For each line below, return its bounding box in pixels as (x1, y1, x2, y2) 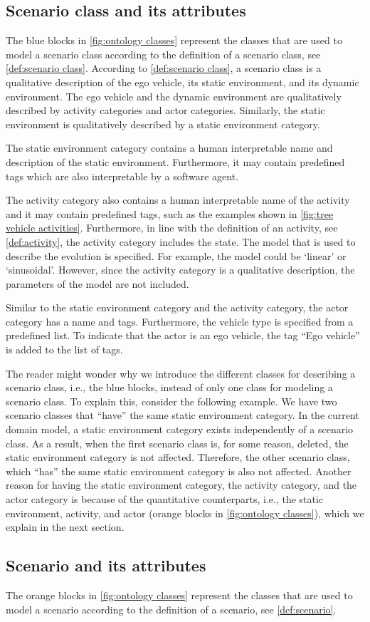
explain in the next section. (6, 519, 125, 534)
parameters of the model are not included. (6, 276, 189, 291)
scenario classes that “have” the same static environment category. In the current (6, 408, 359, 423)
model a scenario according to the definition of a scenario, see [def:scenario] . (6, 601, 337, 616)
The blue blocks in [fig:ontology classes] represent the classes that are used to (6, 33, 342, 48)
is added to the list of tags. (6, 342, 123, 357)
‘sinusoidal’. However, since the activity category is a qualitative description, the (6, 262, 355, 277)
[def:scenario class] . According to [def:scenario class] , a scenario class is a (6, 61, 322, 76)
